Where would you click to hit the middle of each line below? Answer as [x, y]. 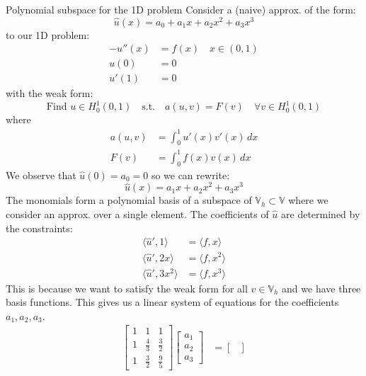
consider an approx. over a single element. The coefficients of [137, 213]
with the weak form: [50, 93]
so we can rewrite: [190, 175]
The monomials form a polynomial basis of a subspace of [129, 200]
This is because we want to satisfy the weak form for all [127, 288]
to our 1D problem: [48, 34]
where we [308, 200]
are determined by [321, 213]
